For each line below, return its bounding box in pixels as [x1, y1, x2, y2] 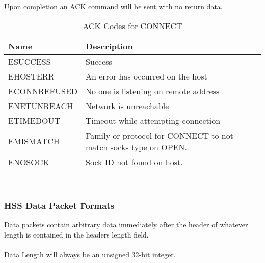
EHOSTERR [8, 70, 55, 82]
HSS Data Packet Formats [4, 199, 115, 212]
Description [86, 40, 133, 52]
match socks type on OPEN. [86, 141, 187, 153]
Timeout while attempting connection [86, 114, 221, 126]
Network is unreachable [86, 99, 169, 112]
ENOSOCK [8, 155, 49, 168]
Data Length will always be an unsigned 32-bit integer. [4, 249, 176, 260]
